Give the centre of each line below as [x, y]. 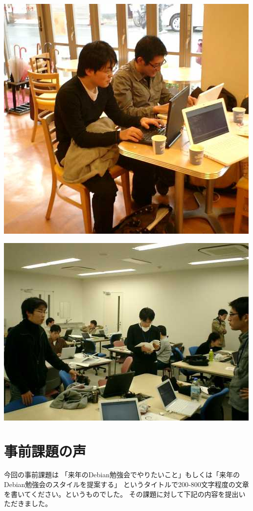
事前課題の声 [45, 451]
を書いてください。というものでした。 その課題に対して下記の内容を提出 [121, 494]
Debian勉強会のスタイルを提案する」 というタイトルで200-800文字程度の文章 [126, 484]
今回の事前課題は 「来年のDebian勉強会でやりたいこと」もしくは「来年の [122, 475]
